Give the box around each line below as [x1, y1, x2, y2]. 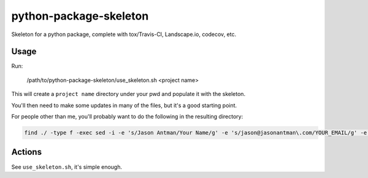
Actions [11, 147, 42, 157]
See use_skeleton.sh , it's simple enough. [11, 163, 123, 171]
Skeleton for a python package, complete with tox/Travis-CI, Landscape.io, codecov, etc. [11, 31, 236, 38]
